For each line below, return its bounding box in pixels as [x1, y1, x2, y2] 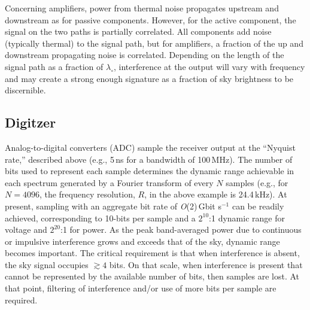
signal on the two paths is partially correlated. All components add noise [5, 25, 272, 38]
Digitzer [5, 113, 56, 132]
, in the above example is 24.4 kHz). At [144, 188, 287, 200]
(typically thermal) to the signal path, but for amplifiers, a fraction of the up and [5, 37, 303, 49]
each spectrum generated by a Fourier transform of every [5, 176, 214, 189]
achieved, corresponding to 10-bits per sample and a [5, 211, 196, 224]
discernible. [5, 84, 46, 96]
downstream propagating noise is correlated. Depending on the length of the [5, 48, 284, 61]
